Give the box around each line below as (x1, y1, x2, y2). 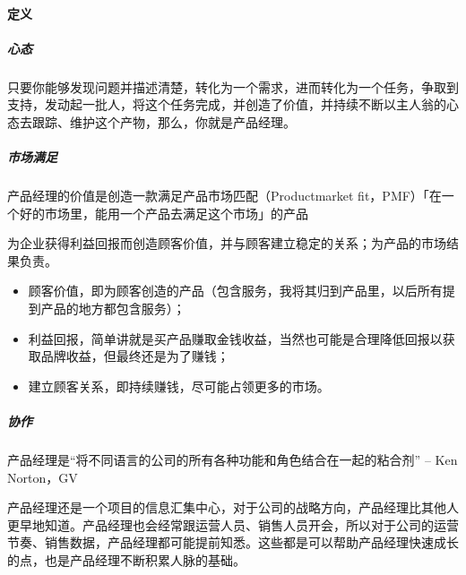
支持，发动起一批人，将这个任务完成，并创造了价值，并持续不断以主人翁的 (7, 95, 446, 114)
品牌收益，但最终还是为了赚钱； (40, 347, 229, 365)
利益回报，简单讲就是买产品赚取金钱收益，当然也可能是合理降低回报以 (28, 329, 443, 348)
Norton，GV (7, 468, 78, 486)
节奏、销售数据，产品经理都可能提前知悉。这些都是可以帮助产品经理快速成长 (7, 533, 459, 552)
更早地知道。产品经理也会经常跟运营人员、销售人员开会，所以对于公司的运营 (7, 515, 459, 534)
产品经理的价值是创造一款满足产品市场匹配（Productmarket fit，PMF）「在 (7, 186, 442, 205)
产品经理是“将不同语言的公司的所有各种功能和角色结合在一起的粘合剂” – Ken (7, 451, 458, 468)
